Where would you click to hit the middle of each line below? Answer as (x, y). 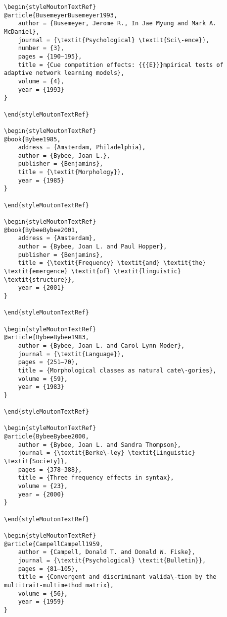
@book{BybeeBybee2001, (41, 230)
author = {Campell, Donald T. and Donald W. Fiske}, (107, 552)
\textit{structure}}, (40, 279)
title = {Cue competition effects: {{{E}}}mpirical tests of (121, 65)
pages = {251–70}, (48, 362)
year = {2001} (41, 288)
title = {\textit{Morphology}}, (71, 172)
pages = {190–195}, (50, 56)
